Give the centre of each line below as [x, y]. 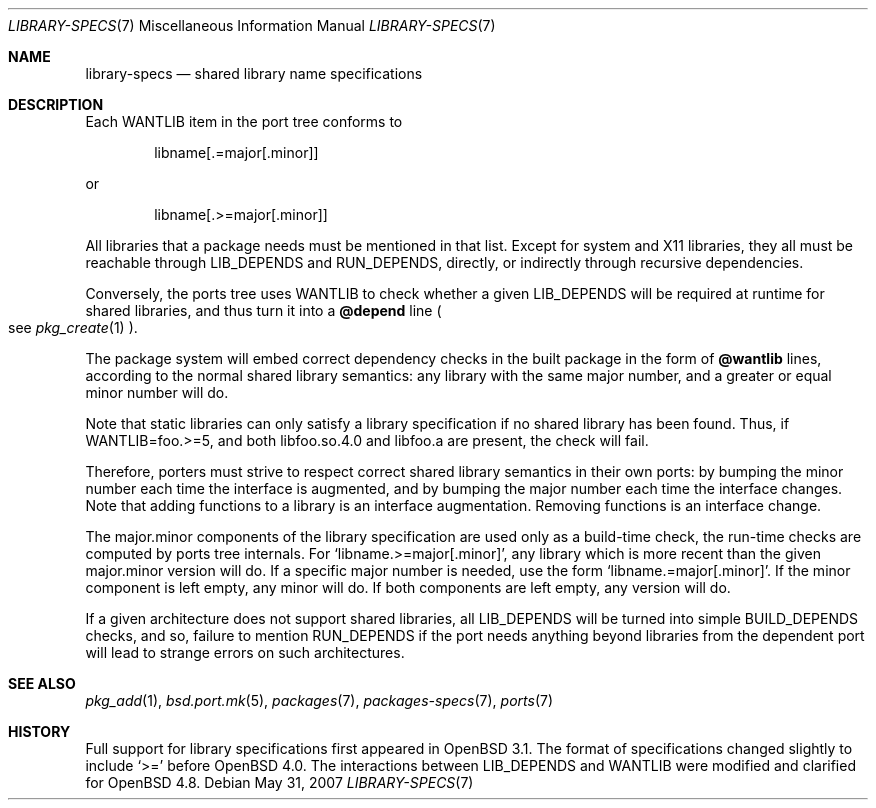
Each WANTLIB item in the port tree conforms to [244, 121]
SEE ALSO [42, 683]
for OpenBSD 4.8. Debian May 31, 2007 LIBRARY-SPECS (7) [279, 782]
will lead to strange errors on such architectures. [245, 652]
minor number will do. [157, 392]
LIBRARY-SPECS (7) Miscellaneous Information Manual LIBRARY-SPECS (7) [252, 25]
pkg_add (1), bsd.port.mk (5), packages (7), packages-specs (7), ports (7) [319, 700]
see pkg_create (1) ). [73, 327]
